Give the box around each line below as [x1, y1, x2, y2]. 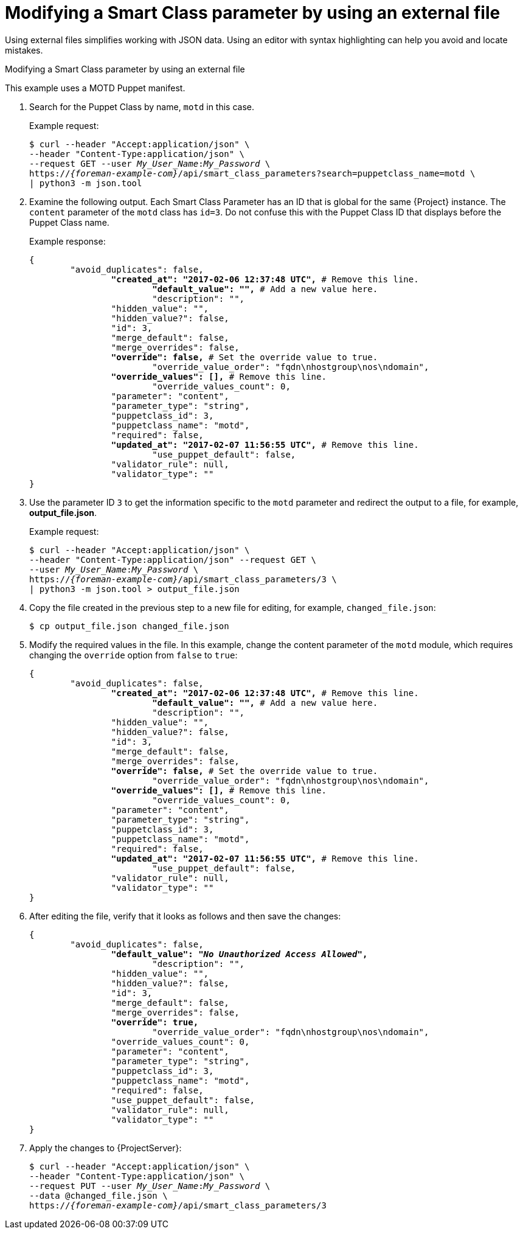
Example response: [29, 235, 106, 246]
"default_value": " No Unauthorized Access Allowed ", [111, 949, 368, 959]
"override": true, [111, 1017, 199, 1027]
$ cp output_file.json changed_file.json [29, 621, 229, 631]
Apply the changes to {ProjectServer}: [29, 1142, 182, 1153]
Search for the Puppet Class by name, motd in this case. [29, 101, 255, 112]
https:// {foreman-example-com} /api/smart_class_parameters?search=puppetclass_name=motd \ [29, 168, 476, 178]
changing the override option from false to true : [29, 649, 238, 660]
